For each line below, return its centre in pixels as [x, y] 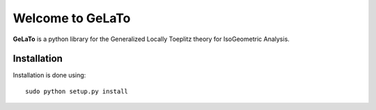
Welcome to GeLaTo [72, 18]
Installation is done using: [49, 75]
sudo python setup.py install [77, 91]
